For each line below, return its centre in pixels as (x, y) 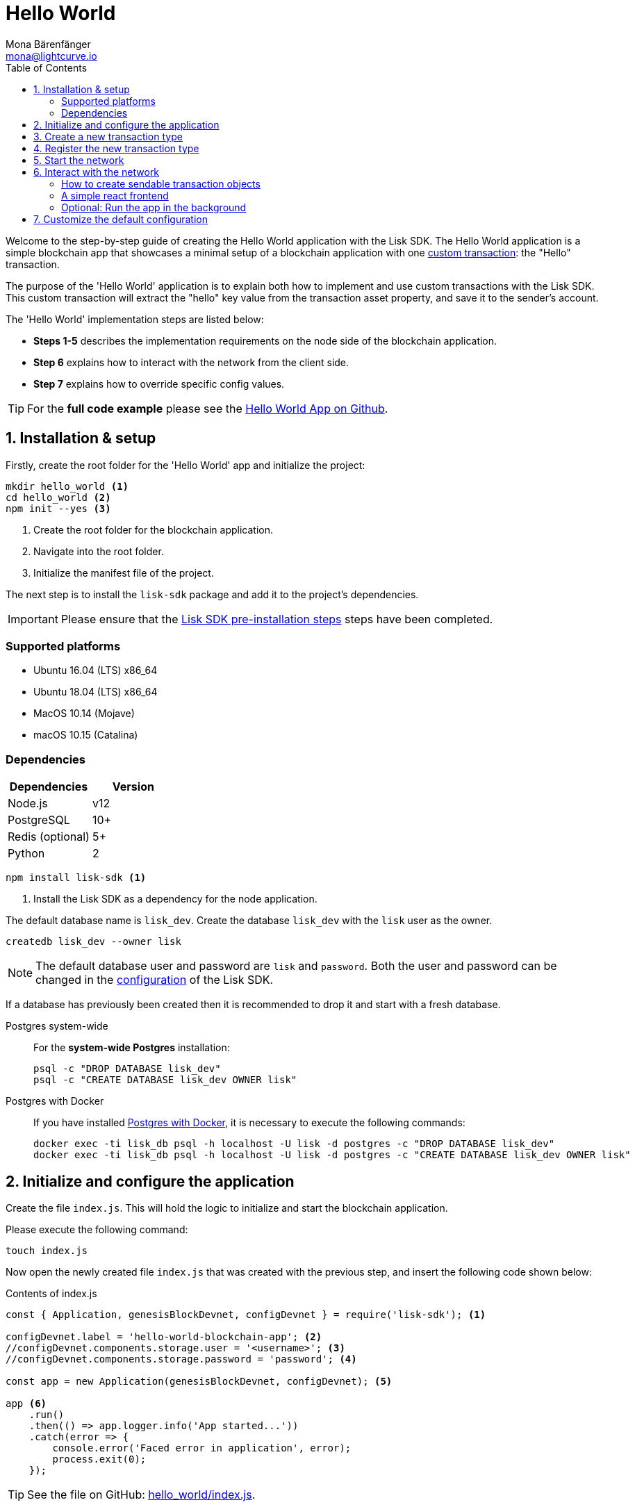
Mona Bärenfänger (48, 44)
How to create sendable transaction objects (161, 183)
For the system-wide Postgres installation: (132, 1048)
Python (26, 854)
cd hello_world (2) (58, 497)
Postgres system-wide (57, 1026)
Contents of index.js (51, 1293)
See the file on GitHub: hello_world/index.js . (141, 1494)
